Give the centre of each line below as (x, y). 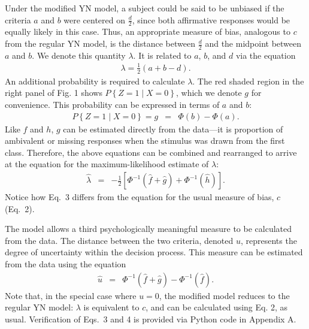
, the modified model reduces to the (224, 295)
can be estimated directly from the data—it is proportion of (173, 129)
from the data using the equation (66, 264)
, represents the (269, 240)
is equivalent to (111, 307)
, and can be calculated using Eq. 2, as (217, 307)
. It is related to (162, 55)
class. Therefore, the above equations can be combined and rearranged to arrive (151, 152)
